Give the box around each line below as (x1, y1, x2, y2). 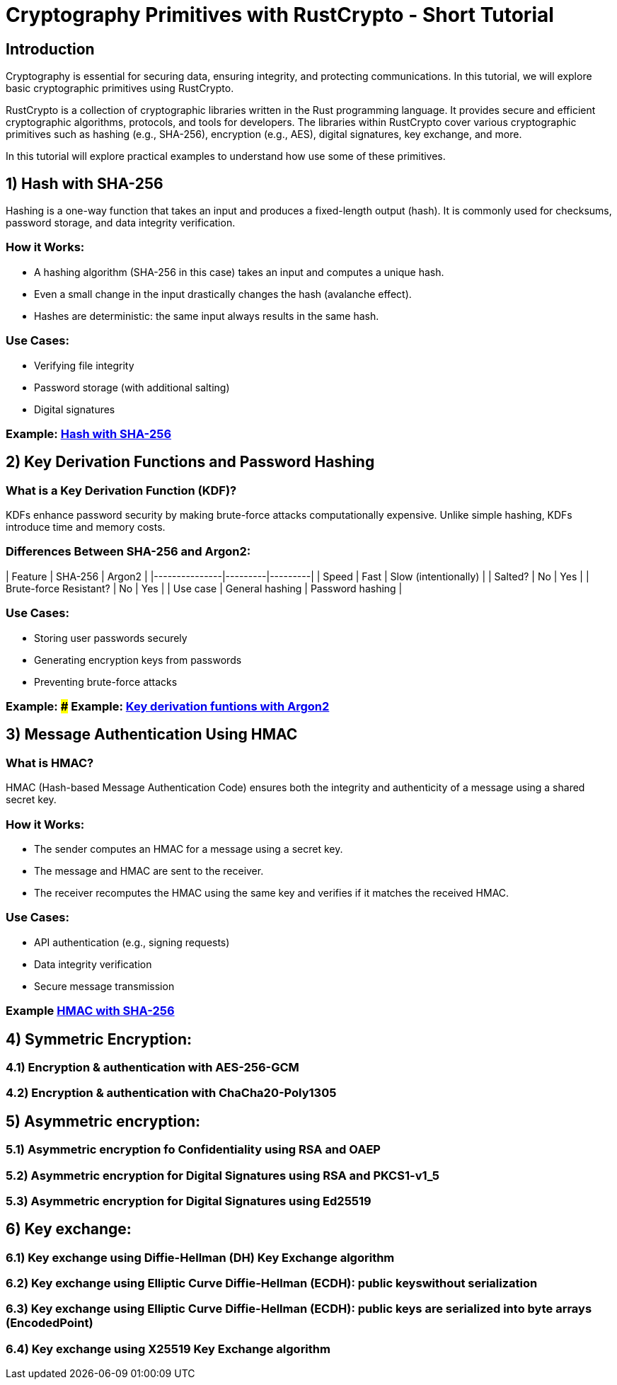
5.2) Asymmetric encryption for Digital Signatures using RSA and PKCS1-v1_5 (6, 1168, 440, 1183)
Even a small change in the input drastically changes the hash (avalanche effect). (34, 287, 412, 300)
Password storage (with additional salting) (34, 381, 230, 393)
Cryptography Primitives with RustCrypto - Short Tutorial (6, 3, 554, 27)
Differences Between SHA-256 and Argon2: (6, 544, 251, 559)
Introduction (6, 40, 95, 58)
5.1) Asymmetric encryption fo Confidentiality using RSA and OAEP (6, 1142, 381, 1157)
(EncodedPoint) (6, 1316, 93, 1331)
